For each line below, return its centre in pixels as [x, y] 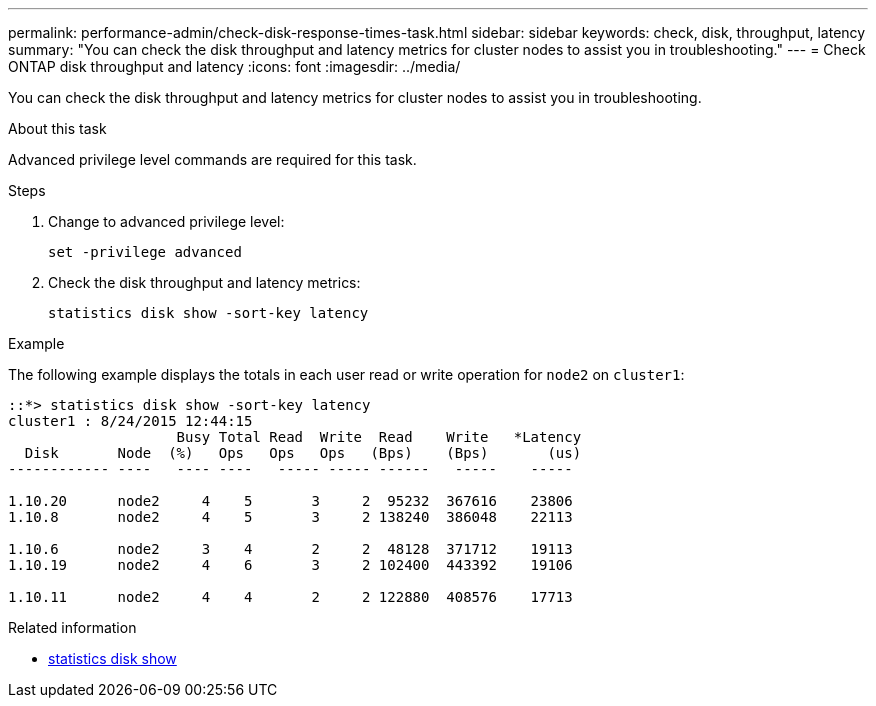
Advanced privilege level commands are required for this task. [212, 159]
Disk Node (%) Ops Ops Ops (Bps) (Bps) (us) [303, 453]
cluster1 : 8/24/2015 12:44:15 [130, 421]
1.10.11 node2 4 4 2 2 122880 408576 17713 [290, 597]
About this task [57, 128]
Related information [72, 627]
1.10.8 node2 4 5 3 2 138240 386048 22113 [290, 517]
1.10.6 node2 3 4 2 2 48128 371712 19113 [290, 549]
